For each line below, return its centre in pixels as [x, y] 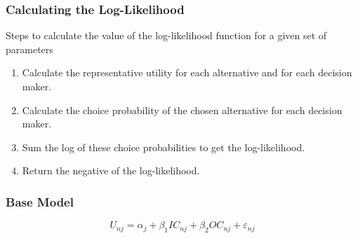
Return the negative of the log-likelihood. [111, 170]
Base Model [40, 201]
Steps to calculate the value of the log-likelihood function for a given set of [166, 35]
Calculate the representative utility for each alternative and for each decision [187, 72]
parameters [29, 49]
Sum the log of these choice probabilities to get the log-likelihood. [164, 147]
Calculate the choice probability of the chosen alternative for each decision [182, 110]
